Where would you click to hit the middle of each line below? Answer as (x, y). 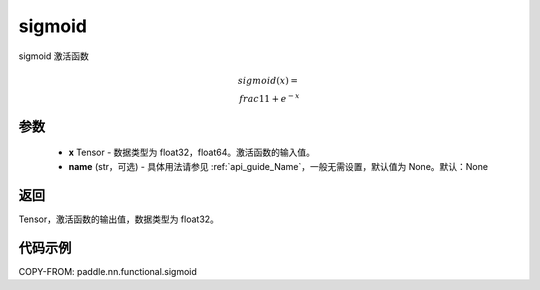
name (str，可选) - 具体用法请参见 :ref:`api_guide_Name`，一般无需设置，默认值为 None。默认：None (278, 166)
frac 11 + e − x (269, 97)
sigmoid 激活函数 (53, 56)
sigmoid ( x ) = (268, 80)
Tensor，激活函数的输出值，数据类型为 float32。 (119, 219)
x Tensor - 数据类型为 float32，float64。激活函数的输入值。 (191, 152)
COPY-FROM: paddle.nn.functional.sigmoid (107, 271)
